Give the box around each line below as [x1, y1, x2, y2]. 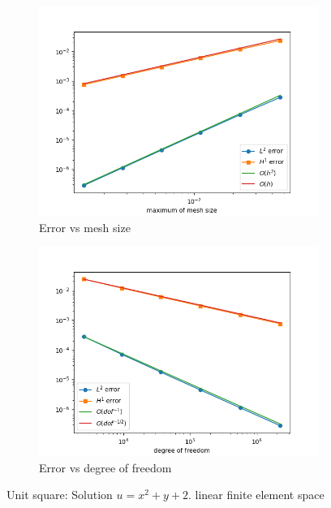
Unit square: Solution [6, 486, 113, 503]
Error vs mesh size [39, 218, 131, 235]
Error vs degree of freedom [39, 458, 172, 476]
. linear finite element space [187, 486, 325, 503]
